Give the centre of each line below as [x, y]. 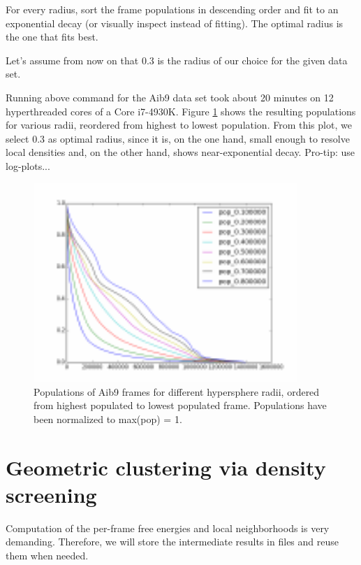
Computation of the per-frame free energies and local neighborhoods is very [168, 528]
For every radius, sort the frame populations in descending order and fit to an [172, 9]
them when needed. [47, 556]
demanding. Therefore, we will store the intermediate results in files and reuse [172, 542]
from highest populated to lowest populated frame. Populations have [180, 405]
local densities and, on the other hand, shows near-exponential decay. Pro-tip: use [180, 152]
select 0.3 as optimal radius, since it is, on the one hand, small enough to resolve [178, 138]
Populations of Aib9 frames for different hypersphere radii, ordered [177, 391]
